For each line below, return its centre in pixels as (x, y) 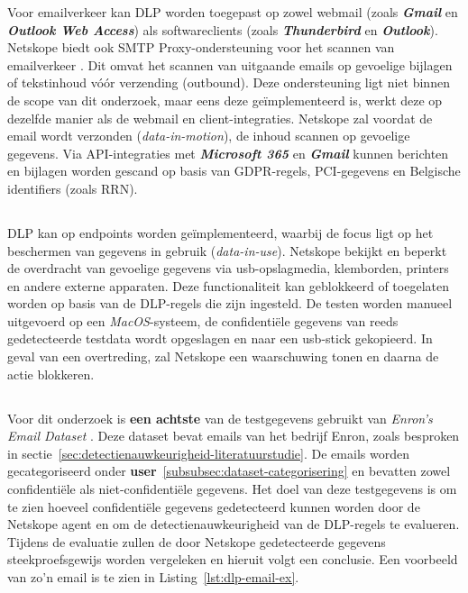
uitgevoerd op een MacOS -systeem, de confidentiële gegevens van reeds (203, 320)
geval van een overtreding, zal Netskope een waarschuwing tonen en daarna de (223, 356)
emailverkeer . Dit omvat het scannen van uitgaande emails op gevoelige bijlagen (230, 64)
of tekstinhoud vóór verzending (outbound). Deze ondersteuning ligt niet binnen (229, 82)
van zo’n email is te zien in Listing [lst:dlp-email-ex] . (153, 577)
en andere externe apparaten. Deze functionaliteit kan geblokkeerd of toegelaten (228, 285)
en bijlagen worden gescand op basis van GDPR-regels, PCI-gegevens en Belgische (234, 171)
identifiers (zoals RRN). (73, 188)
